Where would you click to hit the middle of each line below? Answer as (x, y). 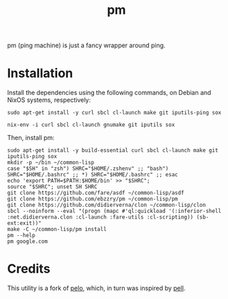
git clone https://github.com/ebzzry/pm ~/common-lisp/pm (93, 199)
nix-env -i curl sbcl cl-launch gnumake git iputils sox (91, 125)
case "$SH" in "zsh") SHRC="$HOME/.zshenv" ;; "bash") (88, 169)
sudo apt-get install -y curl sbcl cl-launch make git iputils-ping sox (114, 113)
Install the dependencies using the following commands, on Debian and (109, 93)
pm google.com (28, 241)
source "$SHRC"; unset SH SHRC (52, 187)
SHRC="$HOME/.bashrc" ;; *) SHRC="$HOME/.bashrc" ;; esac (93, 175)
